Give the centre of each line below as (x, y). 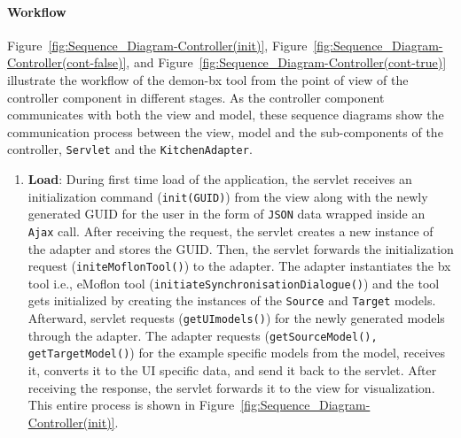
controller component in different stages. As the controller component (196, 97)
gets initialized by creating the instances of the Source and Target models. (232, 300)
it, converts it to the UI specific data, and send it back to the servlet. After (232, 370)
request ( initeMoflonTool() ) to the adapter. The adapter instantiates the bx (239, 266)
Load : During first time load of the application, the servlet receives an (220, 179)
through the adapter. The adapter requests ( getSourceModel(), (203, 335)
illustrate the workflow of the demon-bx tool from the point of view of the (208, 79)
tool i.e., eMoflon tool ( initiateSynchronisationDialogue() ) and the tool (234, 283)
